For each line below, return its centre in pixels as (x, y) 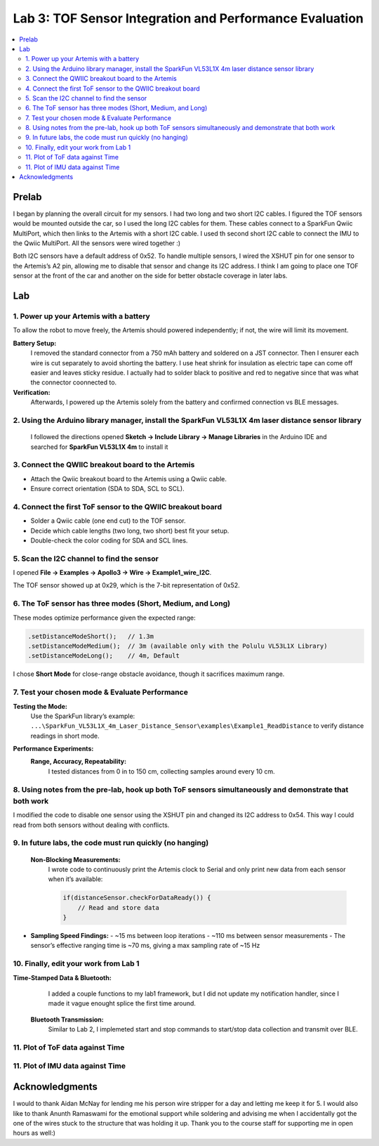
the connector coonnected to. (74, 382)
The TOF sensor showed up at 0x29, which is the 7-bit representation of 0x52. (126, 585)
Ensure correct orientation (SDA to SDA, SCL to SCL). (108, 489)
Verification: (32, 392)
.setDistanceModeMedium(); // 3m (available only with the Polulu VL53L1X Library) (178, 646)
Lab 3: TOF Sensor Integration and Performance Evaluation (188, 18)
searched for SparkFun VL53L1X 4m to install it (99, 447)
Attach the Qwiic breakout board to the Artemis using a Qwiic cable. (129, 478)
